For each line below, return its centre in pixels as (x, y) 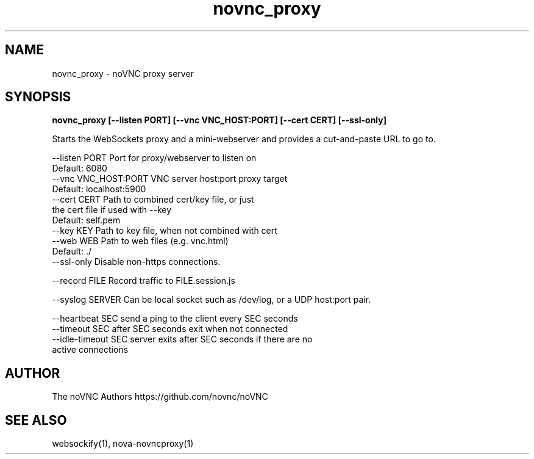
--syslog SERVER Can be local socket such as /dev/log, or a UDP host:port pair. (212, 300)
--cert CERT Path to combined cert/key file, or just (153, 200)
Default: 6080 (80, 168)
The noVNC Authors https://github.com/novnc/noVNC (160, 397)
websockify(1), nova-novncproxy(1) (123, 444)
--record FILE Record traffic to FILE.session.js (144, 281)
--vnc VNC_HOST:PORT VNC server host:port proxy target (170, 179)
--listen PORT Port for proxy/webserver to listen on (154, 158)
